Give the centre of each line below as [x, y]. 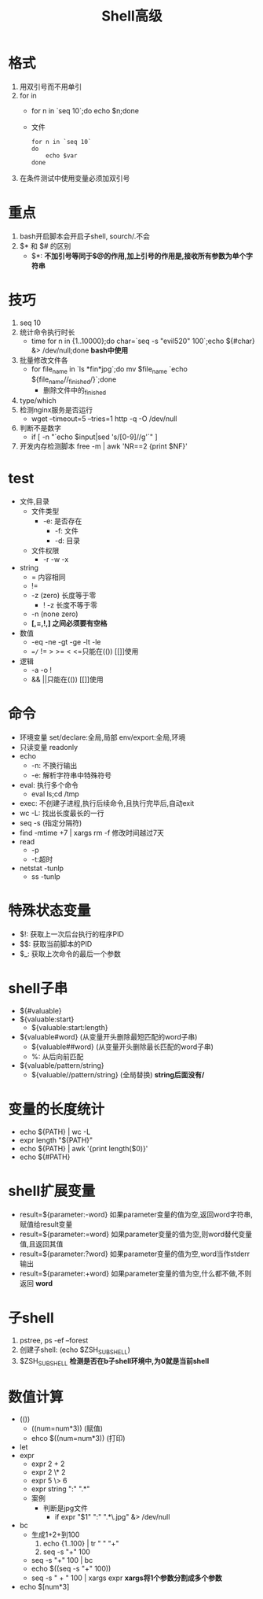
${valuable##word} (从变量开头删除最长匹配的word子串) [122, 1047]
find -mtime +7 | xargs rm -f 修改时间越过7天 [92, 833]
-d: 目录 [68, 541]
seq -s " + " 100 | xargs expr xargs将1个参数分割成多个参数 [126, 1578]
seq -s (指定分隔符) [51, 823]
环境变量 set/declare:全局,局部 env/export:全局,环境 [102, 737]
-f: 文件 [66, 531]
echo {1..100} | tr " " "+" [81, 1544]
